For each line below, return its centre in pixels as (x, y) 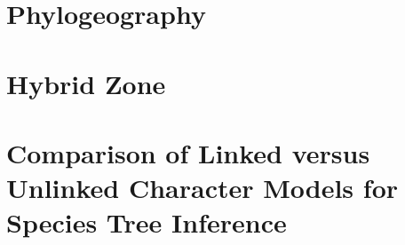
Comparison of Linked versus (188, 152)
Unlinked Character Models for (202, 188)
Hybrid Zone (86, 83)
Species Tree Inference (147, 222)
